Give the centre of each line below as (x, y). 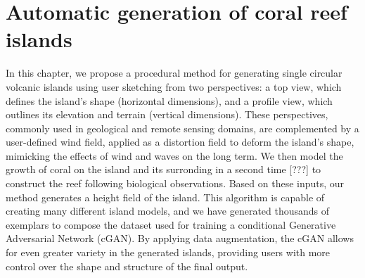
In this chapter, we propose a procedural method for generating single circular (174, 73)
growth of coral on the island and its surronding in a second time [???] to (164, 169)
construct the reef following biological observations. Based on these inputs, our (175, 183)
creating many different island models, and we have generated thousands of (168, 211)
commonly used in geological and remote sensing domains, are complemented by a (182, 128)
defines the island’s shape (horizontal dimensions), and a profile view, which (169, 100)
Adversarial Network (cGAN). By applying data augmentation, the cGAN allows (180, 238)
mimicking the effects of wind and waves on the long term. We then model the (174, 155)
